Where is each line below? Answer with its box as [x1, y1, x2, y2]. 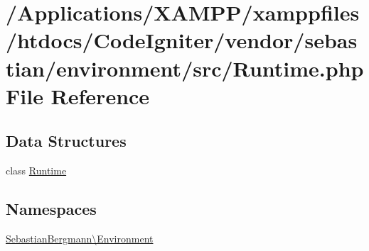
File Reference [6, 81, 150, 110]
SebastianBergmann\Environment [6, 230, 154, 245]
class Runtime [6, 163, 67, 178]
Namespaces [6, 198, 97, 220]
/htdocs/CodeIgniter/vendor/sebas [6, 26, 358, 55]
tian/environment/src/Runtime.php [6, 53, 364, 82]
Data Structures [6, 130, 127, 152]
